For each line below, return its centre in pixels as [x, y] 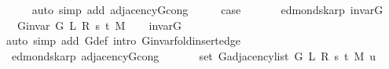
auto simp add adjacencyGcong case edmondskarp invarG [207, 9]
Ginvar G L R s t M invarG [99, 25]
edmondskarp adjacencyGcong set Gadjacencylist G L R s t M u [194, 55]
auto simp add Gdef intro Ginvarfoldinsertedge [123, 40]
